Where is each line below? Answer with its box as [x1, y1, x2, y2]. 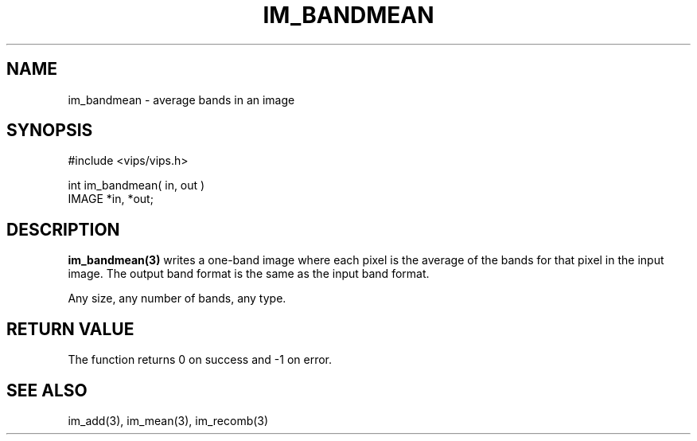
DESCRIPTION [6, 219, 120, 240]
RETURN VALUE [6, 318, 134, 339]
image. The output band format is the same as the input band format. [68, 267, 430, 281]
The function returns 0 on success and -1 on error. [68, 353, 333, 367]
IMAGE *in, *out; [68, 192, 154, 206]
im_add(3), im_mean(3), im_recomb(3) [68, 413, 269, 427]
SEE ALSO [6, 380, 88, 400]
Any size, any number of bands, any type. [68, 291, 286, 306]
